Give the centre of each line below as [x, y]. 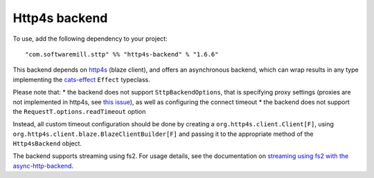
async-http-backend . [43, 166]
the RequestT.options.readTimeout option [79, 111]
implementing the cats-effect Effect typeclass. [81, 79]
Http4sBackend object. [47, 144]
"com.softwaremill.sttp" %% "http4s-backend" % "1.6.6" [122, 54]
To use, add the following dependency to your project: [90, 39]
